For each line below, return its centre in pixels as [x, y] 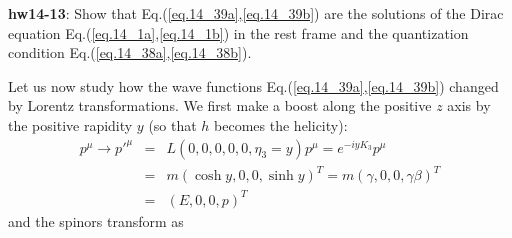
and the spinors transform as [96, 220]
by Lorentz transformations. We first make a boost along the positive [220, 105]
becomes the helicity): [281, 124]
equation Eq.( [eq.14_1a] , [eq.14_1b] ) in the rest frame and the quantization [238, 32]
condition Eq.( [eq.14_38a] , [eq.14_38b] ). [130, 52]
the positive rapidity [70, 124]
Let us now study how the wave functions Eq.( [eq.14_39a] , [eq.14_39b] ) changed [253, 85]
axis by [469, 105]
